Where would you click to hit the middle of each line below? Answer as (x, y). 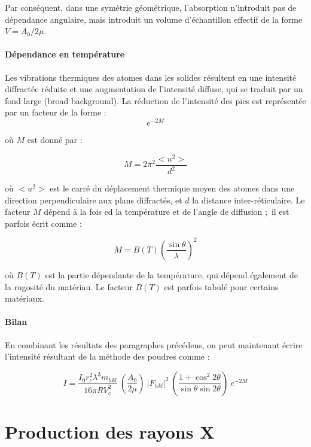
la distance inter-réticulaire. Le (249, 200)
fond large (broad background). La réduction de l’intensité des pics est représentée (155, 100)
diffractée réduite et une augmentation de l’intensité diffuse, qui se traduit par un (154, 89)
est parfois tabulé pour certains (221, 286)
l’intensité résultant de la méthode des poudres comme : (107, 356)
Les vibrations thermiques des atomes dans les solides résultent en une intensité (151, 77)
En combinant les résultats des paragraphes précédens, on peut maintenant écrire (154, 344)
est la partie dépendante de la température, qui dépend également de (171, 274)
